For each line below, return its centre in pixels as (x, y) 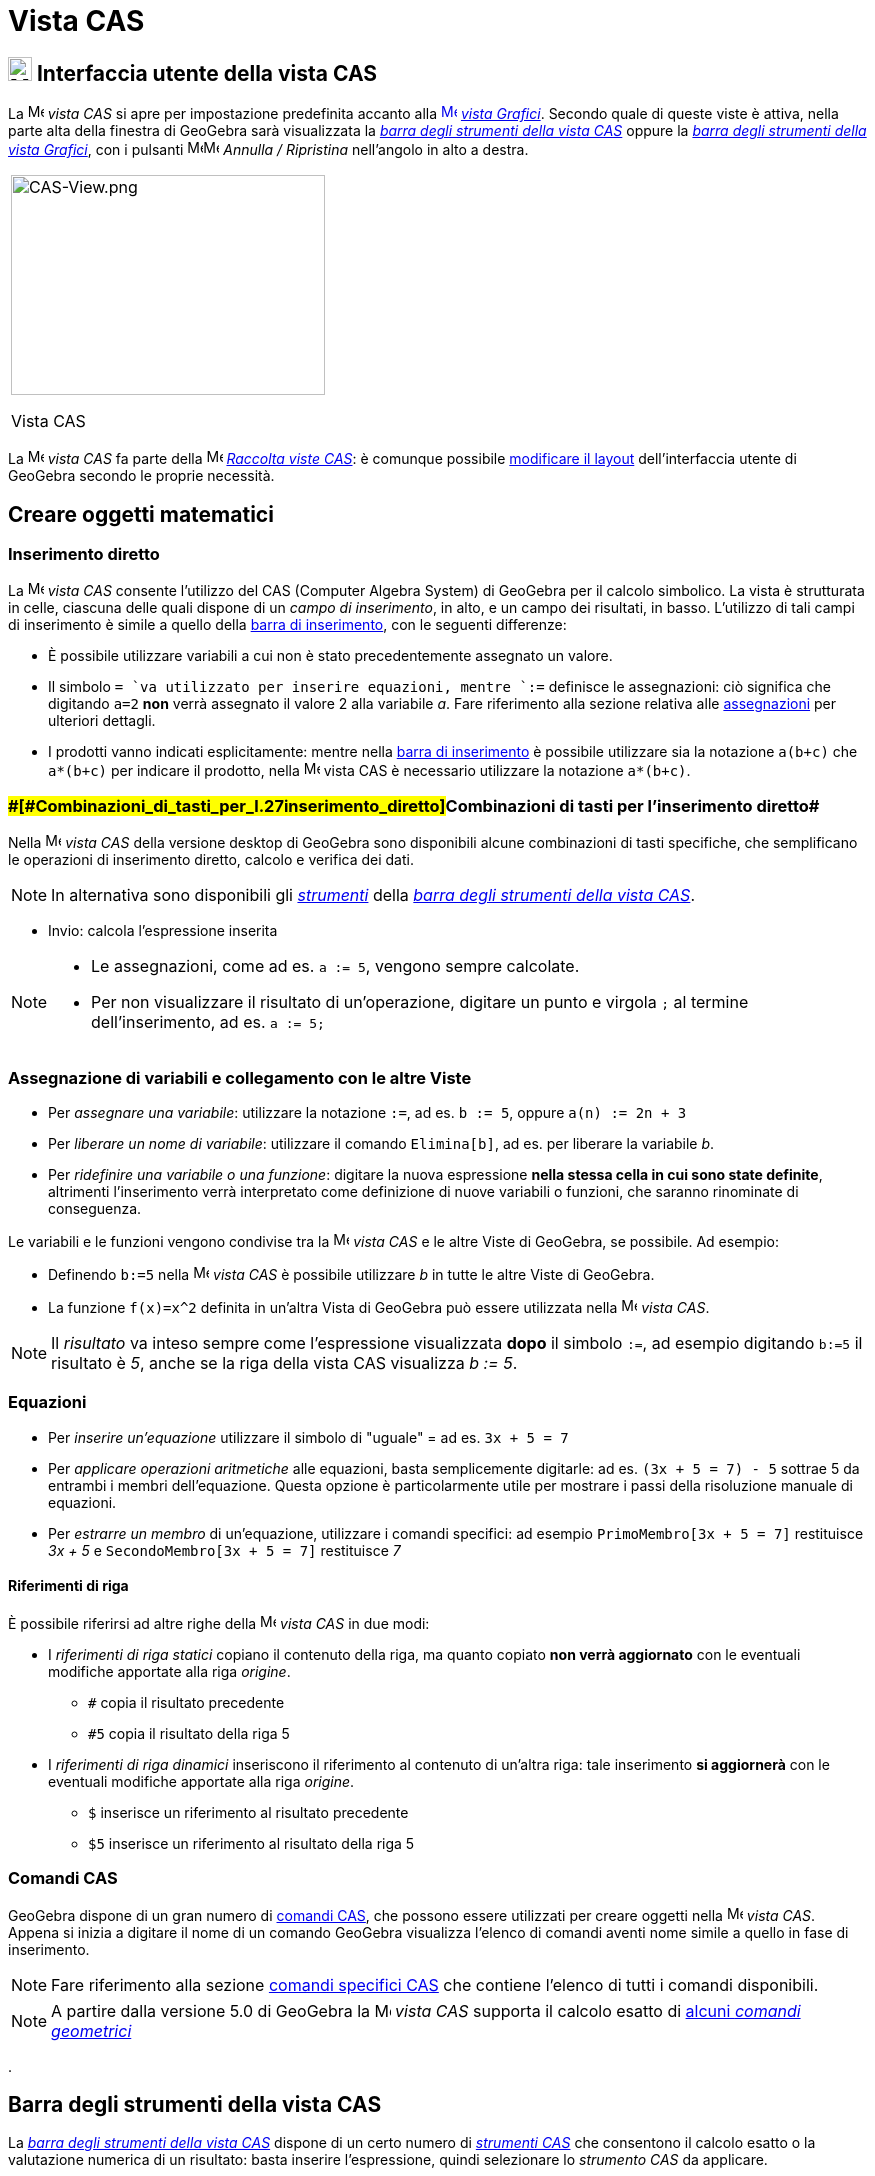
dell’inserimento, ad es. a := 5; (208, 1022)
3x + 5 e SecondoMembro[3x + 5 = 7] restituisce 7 (224, 1550)
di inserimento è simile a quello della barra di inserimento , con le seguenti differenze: (287, 625)
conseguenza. (95, 1208)
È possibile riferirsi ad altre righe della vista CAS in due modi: (219, 1623)
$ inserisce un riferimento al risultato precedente (248, 1812)
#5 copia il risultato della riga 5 (189, 1733)
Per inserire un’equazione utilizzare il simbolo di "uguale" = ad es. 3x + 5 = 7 (308, 1437)
